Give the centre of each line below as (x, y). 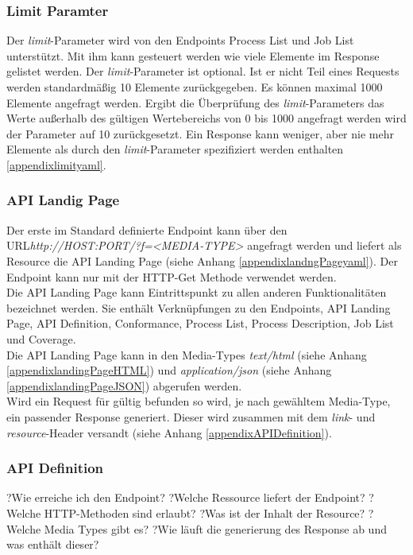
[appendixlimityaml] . (56, 164)
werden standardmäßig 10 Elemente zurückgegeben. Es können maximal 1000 (195, 87)
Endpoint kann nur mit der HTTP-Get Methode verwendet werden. (172, 276)
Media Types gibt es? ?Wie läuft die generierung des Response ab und (215, 528)
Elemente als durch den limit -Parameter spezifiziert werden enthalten (175, 149)
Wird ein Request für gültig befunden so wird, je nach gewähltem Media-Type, (199, 401)
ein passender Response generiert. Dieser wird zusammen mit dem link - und (191, 416)
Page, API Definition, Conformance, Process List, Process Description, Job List (200, 323)
